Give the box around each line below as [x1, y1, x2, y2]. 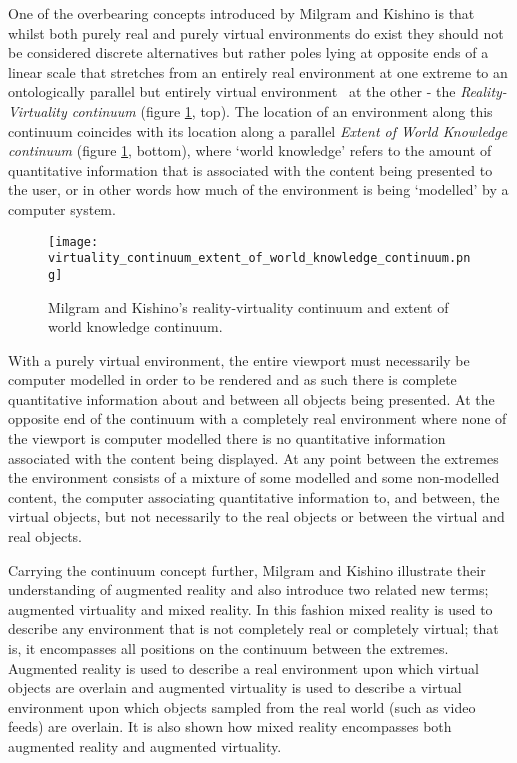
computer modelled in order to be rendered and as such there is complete [8, 369, 457, 390]
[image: [48, 234, 99, 249]
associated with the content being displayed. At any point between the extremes [8, 447, 499, 468]
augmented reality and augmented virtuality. [8, 735, 282, 756]
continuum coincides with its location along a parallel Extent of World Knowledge [8, 120, 508, 141]
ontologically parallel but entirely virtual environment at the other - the [8, 81, 456, 102]
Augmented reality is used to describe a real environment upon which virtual [8, 657, 479, 678]
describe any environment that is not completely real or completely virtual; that [8, 618, 499, 639]
